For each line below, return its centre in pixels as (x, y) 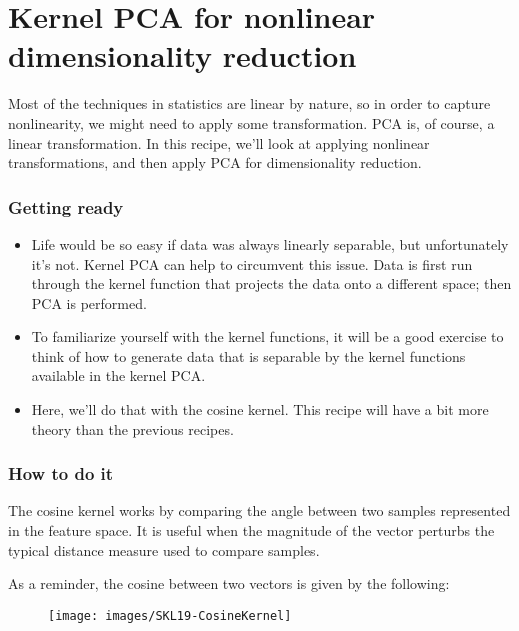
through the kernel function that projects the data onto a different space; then (271, 283)
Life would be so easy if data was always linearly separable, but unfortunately (270, 243)
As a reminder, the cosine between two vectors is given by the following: (229, 583)
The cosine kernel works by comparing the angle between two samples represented (259, 510)
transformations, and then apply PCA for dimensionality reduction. (215, 162)
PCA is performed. (89, 302)
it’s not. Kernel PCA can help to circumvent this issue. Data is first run (252, 263)
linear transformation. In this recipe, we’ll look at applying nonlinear (219, 142)
